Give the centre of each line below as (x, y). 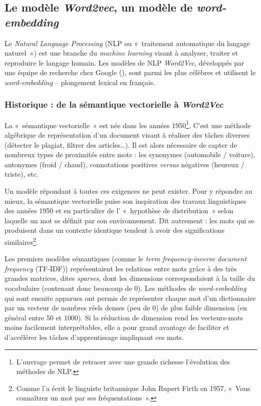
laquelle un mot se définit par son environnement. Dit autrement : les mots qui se (129, 220)
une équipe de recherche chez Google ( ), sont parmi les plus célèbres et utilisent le (130, 72)
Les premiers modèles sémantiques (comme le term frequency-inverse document (126, 259)
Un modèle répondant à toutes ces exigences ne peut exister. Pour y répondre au (128, 191)
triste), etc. (22, 174)
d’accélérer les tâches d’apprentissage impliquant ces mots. (94, 337)
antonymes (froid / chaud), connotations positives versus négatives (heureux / (124, 164)
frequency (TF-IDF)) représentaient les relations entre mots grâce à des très (121, 268)
